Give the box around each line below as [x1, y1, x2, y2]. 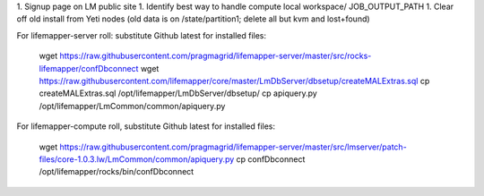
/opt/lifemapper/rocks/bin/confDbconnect [39, 166, 194, 177]
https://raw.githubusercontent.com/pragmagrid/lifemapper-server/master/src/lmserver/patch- [59, 141, 407, 152]
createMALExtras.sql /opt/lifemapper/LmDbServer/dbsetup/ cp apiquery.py [39, 88, 317, 98]
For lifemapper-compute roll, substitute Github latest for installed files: [16, 121, 276, 132]
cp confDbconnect [236, 153, 306, 165]
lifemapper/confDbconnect [39, 63, 139, 73]
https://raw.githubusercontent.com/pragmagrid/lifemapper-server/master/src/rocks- [59, 50, 372, 62]
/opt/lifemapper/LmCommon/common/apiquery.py [39, 100, 226, 111]
